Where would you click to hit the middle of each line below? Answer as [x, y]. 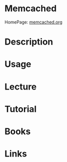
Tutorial [21, 109]
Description [29, 42]
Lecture [21, 87]
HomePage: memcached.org [33, 22]
